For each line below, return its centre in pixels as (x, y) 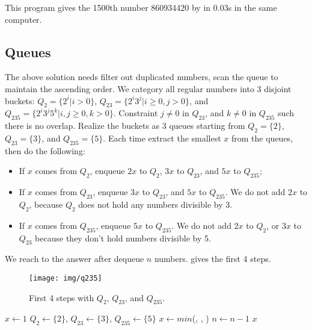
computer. (23, 19)
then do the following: (45, 150)
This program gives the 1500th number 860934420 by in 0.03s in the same (141, 7)
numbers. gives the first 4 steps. (213, 259)
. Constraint (136, 113)
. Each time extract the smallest (162, 138)
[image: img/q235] (66, 278)
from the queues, (262, 138)
